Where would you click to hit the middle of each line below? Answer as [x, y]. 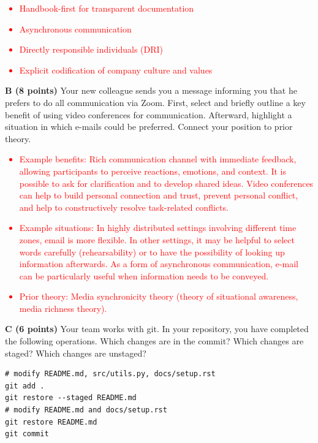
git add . [25, 386]
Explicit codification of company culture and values [116, 70]
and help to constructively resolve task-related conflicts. [124, 207]
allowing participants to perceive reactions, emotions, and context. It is [153, 171]
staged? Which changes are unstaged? [76, 353]
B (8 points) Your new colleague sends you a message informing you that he [151, 90]
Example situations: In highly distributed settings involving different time [158, 228]
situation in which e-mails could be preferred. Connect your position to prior [149, 127]
